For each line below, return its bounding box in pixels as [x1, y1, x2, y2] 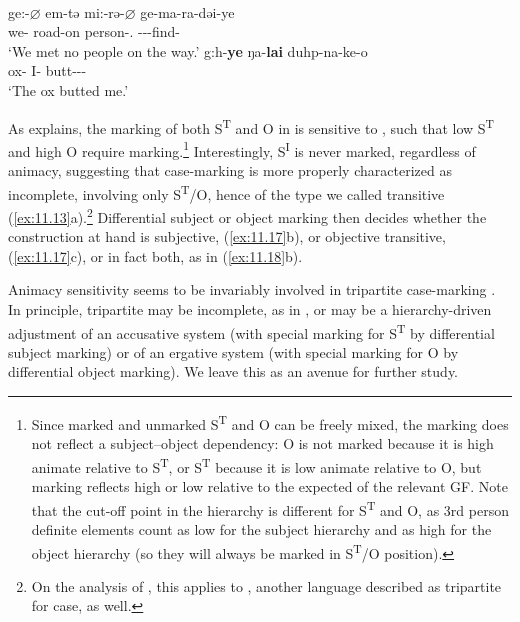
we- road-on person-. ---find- [8, 21, 181, 42]
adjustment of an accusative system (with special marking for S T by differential [8, 319, 495, 343]
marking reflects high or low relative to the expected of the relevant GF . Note [31, 476, 508, 497]
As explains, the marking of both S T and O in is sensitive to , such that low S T [8, 114, 494, 138]
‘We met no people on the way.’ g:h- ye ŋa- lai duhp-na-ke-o [8, 40, 368, 61]
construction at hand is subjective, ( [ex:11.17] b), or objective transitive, [8, 226, 446, 247]
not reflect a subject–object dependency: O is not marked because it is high [31, 433, 494, 454]
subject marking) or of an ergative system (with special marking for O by [8, 341, 459, 362]
